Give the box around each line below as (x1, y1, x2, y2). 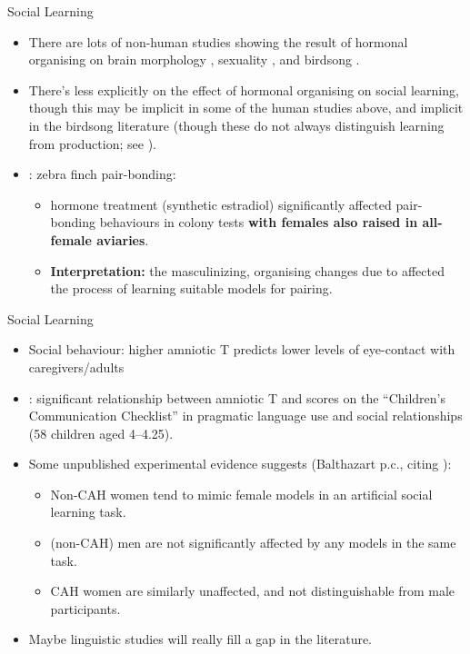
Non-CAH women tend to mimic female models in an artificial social (50, 484, 433, 503)
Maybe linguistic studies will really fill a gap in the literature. (28, 629, 373, 649)
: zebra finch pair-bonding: (28, 164, 176, 183)
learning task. (50, 502, 126, 521)
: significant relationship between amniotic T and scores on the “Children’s (28, 388, 446, 407)
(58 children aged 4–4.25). (28, 423, 174, 442)
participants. (50, 599, 121, 618)
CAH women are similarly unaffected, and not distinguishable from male (50, 581, 455, 600)
